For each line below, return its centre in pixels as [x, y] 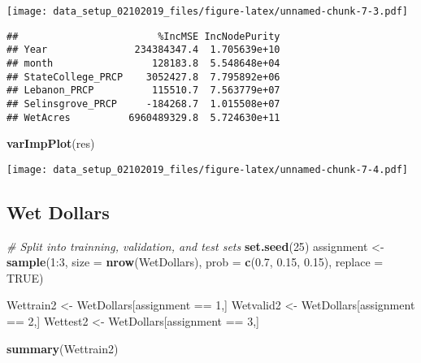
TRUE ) [25, 277]
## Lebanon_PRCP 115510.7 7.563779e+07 [143, 91]
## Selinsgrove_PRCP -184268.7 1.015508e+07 [143, 104]
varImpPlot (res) [51, 143]
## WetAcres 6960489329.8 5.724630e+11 [143, 117]
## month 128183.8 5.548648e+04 [143, 63]
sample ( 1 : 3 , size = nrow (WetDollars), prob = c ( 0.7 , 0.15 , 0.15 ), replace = [195, 262]
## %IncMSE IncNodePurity [143, 36]
